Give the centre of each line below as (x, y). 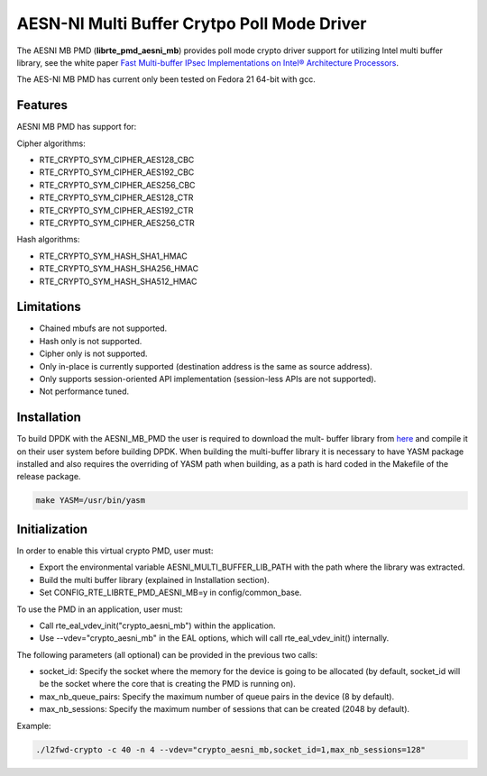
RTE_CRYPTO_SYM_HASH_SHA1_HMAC (114, 256)
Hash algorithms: (48, 240)
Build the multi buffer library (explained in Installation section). (154, 580)
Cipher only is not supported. (93, 354)
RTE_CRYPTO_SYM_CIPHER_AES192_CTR (116, 210)
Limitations (49, 307)
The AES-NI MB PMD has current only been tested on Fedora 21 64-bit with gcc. (166, 79)
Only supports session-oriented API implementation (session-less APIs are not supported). (208, 379)
